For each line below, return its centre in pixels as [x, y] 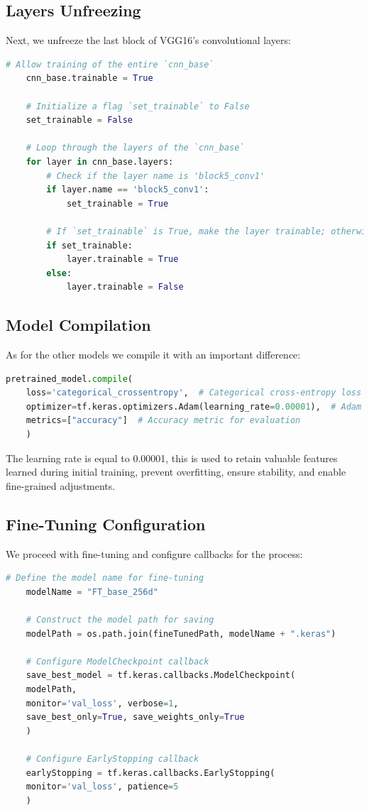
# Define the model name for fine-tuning [105, 578]
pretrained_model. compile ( [69, 379]
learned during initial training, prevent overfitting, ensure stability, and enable [176, 472]
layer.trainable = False [125, 287]
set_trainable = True [117, 203]
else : [59, 273]
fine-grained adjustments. [61, 485]
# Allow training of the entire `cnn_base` [110, 64]
